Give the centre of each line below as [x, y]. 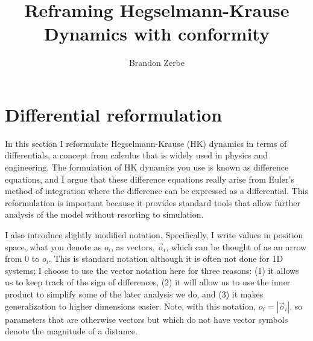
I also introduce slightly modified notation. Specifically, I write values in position [154, 235]
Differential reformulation [114, 114]
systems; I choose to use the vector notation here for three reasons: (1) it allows [152, 270]
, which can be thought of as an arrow [236, 246]
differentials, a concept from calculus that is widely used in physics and [137, 155]
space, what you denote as [53, 246]
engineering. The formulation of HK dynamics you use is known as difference [147, 167]
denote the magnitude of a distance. [71, 331]
